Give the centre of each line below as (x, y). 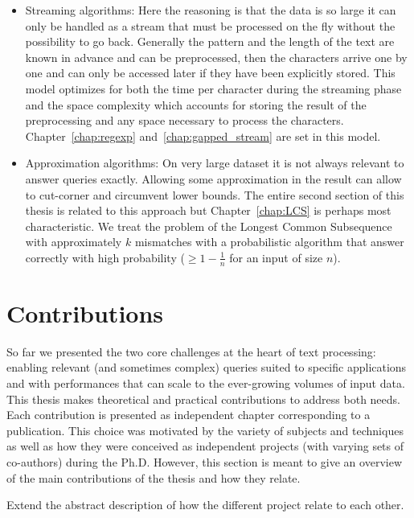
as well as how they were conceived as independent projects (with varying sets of (205, 446)
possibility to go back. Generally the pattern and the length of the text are (210, 41)
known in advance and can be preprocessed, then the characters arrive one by (216, 57)
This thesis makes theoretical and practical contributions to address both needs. (203, 399)
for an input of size (276, 257)
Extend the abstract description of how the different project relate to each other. (205, 505)
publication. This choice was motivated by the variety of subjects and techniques (205, 430)
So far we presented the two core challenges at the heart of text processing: (191, 351)
